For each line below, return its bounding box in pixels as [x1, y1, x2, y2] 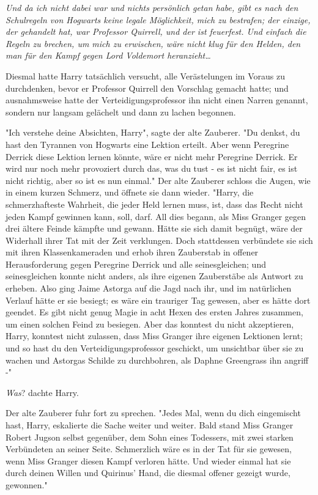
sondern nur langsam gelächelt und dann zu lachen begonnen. [6, 105, 236, 118]
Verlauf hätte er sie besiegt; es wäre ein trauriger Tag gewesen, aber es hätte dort [6, 293, 311, 306]
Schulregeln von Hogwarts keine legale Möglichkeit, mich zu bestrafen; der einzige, [6, 13, 311, 26]
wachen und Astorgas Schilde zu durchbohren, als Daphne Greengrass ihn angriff [6, 353, 309, 366]
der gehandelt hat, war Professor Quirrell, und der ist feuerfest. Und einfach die [6, 25, 306, 38]
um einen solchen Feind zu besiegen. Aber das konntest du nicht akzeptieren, [6, 317, 294, 330]
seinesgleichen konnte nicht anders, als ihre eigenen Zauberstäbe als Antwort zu [6, 269, 303, 282]
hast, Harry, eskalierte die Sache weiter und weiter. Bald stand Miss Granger [6, 419, 294, 431]
